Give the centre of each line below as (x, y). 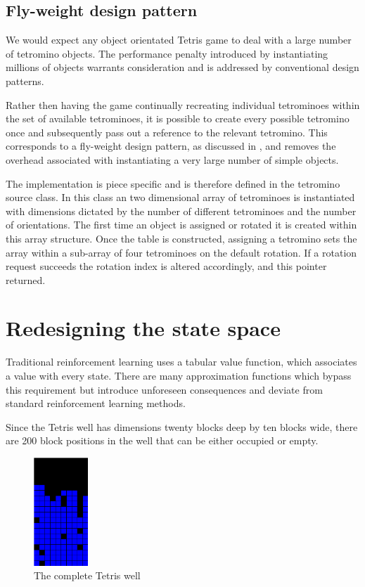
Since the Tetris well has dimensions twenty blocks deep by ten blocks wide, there (182, 426)
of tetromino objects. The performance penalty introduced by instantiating (167, 53)
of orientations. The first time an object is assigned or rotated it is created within (181, 225)
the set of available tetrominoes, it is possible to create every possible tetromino (178, 118)
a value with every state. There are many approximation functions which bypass (179, 376)
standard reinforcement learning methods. (96, 403)
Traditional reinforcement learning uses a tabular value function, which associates (181, 362)
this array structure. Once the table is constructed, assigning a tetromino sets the (181, 238)
